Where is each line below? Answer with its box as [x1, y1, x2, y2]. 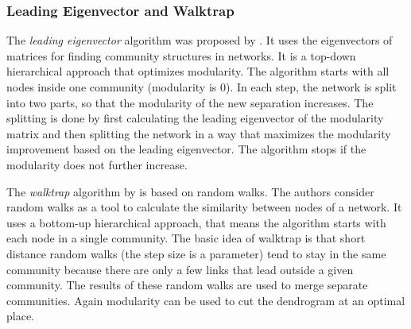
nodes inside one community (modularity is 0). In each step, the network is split [6, 79, 397, 95]
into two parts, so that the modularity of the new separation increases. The [6, 94, 374, 110]
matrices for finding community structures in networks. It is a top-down [6, 47, 356, 64]
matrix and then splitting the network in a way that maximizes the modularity [6, 125, 391, 141]
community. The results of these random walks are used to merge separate [6, 277, 368, 293]
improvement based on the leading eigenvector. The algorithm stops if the [6, 141, 366, 157]
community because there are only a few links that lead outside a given [6, 261, 354, 277]
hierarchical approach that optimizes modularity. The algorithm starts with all [6, 63, 390, 79]
